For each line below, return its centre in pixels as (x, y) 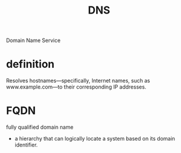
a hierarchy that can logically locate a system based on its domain (95, 139)
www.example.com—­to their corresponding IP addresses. (76, 87)
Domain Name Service (33, 40)
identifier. (26, 145)
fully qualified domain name (40, 127)
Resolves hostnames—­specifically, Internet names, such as (78, 81)
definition (30, 64)
